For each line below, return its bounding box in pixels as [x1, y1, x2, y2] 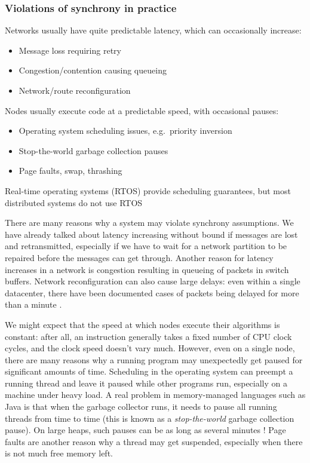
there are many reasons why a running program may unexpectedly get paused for [5, 353, 303, 366]
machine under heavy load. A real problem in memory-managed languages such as [5, 388, 306, 401]
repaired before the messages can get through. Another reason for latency [5, 251, 274, 263]
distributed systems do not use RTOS [5, 196, 143, 208]
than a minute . [5, 298, 62, 311]
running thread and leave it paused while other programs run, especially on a [5, 376, 288, 389]
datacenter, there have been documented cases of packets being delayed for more [5, 286, 299, 299]
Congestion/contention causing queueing [19, 64, 167, 76]
